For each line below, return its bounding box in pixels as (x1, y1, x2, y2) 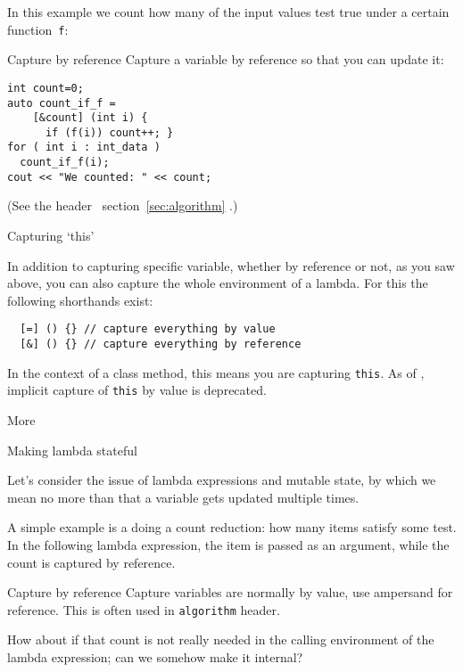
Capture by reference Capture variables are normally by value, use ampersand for (7, 583, 453, 602)
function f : (7, 20, 69, 38)
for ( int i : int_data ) (7, 141, 161, 154)
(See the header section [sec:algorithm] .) (7, 196, 238, 215)
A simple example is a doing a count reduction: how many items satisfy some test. (7, 518, 457, 537)
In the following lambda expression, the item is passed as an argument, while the (7, 536, 450, 553)
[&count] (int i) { (32, 111, 148, 125)
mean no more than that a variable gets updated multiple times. (7, 488, 360, 506)
